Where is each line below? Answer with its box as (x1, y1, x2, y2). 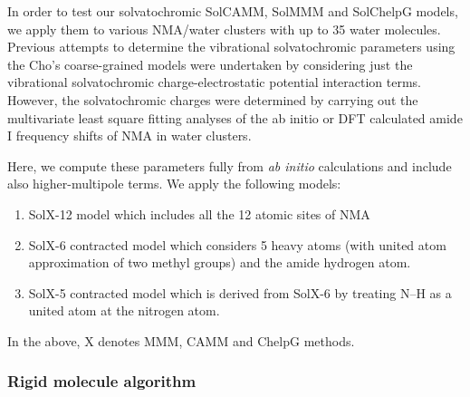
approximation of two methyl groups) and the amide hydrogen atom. (28, 253, 411, 272)
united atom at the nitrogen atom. (28, 301, 220, 320)
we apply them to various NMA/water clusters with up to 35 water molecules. (7, 19, 441, 38)
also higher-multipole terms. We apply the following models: (7, 174, 341, 193)
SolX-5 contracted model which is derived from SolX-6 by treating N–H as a (28, 283, 452, 302)
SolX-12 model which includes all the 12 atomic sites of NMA (28, 204, 370, 223)
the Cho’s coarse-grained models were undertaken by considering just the (7, 54, 413, 73)
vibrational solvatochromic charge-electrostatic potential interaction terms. (7, 73, 422, 92)
